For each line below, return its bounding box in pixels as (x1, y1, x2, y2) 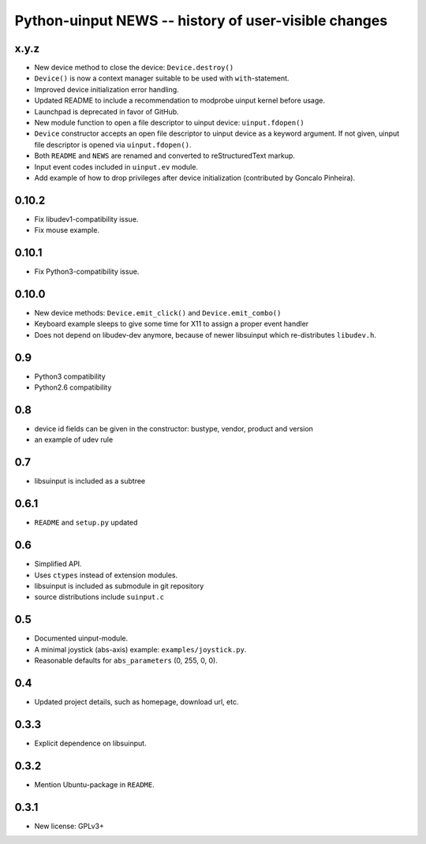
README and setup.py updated (34, 517, 138, 528)
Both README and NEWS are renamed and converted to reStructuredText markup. (34, 151, 296, 161)
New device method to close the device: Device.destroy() (34, 63, 234, 73)
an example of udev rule (34, 435, 114, 445)
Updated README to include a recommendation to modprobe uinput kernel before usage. (34, 95, 325, 106)
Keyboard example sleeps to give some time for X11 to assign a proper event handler (34, 319, 309, 329)
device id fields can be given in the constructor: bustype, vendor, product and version (34, 424, 313, 434)
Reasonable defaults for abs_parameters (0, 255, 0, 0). (34, 655, 219, 666)
